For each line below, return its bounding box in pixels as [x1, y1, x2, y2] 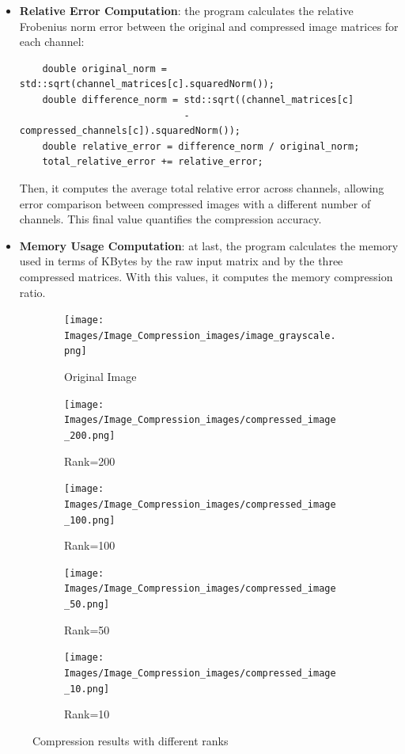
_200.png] [64, 429, 115, 441]
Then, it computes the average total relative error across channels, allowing [19, 179, 384, 196]
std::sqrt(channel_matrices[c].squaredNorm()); [19, 78, 274, 90]
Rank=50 [64, 621, 110, 638]
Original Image [64, 368, 137, 385]
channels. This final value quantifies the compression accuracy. [19, 211, 322, 227]
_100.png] [64, 514, 115, 526]
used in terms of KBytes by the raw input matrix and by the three [19, 253, 343, 269]
